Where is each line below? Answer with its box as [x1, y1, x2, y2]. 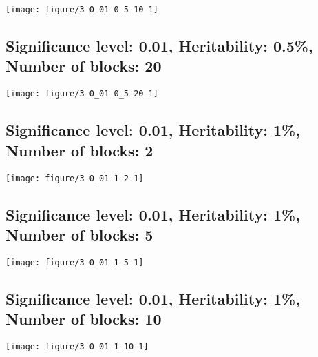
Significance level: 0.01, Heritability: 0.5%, [6, 35, 313, 57]
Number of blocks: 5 [6, 223, 153, 245]
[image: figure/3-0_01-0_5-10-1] [6, 5, 158, 14]
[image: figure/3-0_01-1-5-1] [6, 257, 144, 267]
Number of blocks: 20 [6, 55, 162, 76]
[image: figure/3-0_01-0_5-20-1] [6, 89, 158, 99]
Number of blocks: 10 [6, 308, 162, 329]
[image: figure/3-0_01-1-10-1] [6, 342, 149, 351]
